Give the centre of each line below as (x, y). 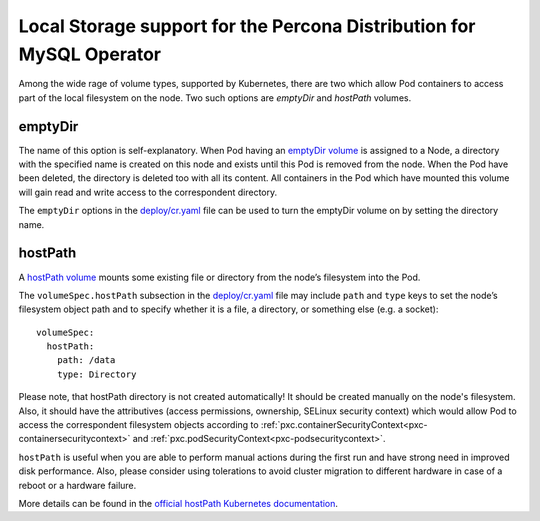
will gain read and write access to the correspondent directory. (148, 192)
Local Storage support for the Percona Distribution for (247, 26)
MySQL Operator (90, 54)
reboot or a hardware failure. (77, 485)
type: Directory (96, 374)
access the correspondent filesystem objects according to (138, 425)
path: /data (86, 360)
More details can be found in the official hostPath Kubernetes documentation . (178, 503)
